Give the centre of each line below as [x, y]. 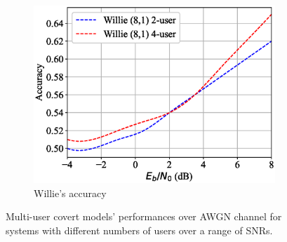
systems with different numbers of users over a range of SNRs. [139, 230]
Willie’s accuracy [70, 193]
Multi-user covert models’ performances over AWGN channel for [144, 216]
